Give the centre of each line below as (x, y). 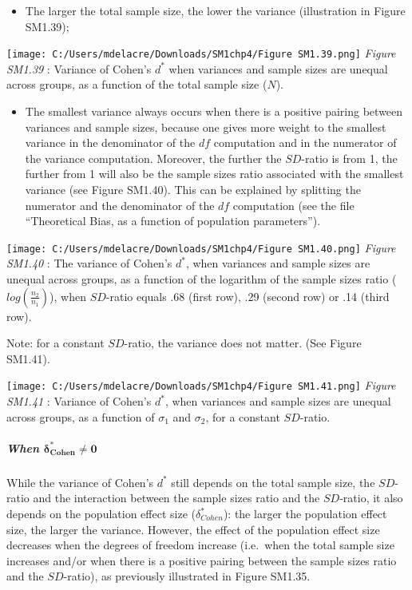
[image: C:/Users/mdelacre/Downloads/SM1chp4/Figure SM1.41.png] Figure (201, 385)
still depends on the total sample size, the (273, 482)
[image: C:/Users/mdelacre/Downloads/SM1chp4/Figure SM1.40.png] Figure (201, 247)
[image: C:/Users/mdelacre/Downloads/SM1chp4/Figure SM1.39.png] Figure (201, 53)
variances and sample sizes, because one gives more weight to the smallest (206, 127)
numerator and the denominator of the (120, 205)
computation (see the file (293, 205)
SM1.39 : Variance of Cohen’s (79, 68)
